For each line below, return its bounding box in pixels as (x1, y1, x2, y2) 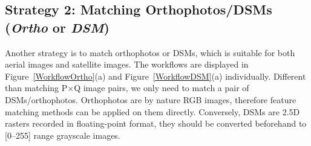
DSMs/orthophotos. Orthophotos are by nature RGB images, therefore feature (5, 93, 296, 106)
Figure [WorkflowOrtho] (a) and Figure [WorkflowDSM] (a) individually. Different (5, 69, 306, 82)
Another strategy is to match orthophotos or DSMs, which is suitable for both (5, 46, 295, 59)
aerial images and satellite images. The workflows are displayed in (5, 58, 249, 71)
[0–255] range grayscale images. (5, 129, 120, 141)
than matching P (5, 81, 68, 94)
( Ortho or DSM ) (5, 17, 110, 36)
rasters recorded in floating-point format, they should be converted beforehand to (5, 117, 307, 130)
